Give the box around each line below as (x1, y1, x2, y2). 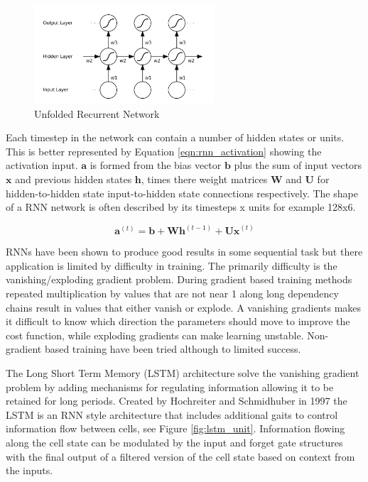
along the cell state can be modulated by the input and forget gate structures (6, 434, 343, 449)
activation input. (6, 158, 78, 172)
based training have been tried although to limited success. (44, 341, 301, 356)
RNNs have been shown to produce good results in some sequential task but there (6, 244, 363, 259)
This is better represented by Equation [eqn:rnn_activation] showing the (6, 143, 322, 158)
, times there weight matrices (141, 171, 268, 186)
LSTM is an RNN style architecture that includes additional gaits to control (6, 407, 338, 422)
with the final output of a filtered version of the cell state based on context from (6, 449, 355, 464)
